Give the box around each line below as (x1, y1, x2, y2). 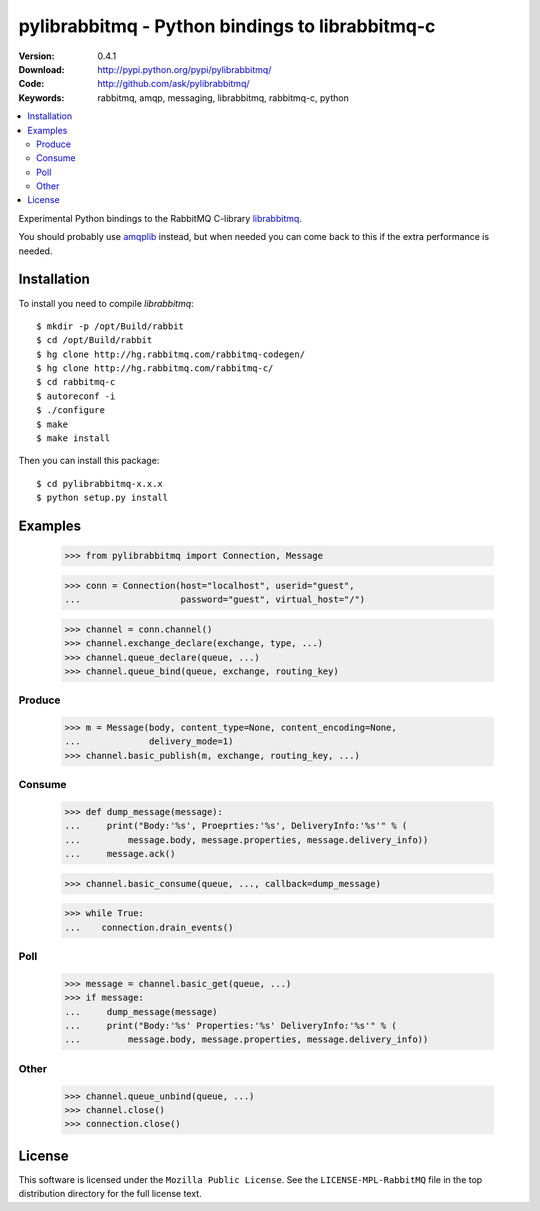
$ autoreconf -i (36, 390, 116, 402)
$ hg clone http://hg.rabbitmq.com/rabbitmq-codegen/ (36, 348, 305, 360)
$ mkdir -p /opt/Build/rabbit (36, 320, 185, 332)
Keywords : (18, 91, 65, 104)
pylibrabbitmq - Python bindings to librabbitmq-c (18, 15, 436, 37)
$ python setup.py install (36, 492, 169, 504)
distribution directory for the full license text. (18, 1188, 202, 1200)
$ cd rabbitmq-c (36, 376, 116, 388)
